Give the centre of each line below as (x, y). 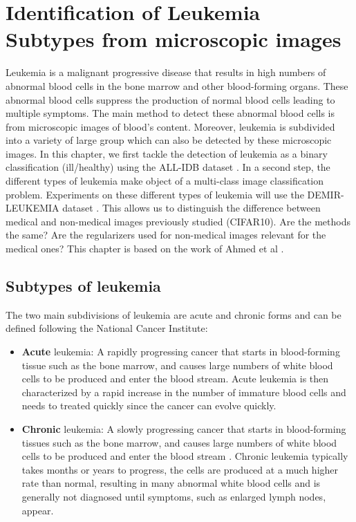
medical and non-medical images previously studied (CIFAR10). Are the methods (178, 221)
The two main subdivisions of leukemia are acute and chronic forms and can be (174, 314)
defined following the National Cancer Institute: (107, 328)
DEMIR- (326, 194)
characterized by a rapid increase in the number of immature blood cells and (184, 392)
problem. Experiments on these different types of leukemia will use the (155, 194)
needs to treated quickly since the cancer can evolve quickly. (149, 406)
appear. (38, 510)
